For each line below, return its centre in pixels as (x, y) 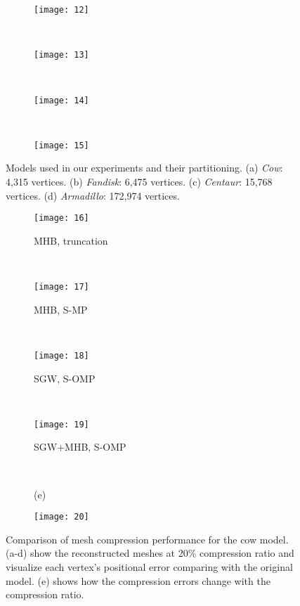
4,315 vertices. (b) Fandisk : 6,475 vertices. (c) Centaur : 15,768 (139, 181)
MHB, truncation (71, 240)
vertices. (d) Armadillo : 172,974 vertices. (93, 195)
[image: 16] (61, 218)
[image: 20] (61, 517)
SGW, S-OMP (65, 378)
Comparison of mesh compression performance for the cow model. (147, 539)
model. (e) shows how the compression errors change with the (138, 580)
